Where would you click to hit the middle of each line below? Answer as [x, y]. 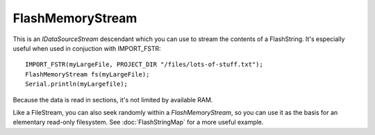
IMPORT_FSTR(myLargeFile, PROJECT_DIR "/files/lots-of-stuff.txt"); [144, 65]
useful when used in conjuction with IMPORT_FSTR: [87, 48]
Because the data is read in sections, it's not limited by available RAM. [113, 100]
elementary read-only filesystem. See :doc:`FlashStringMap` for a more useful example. [138, 122]
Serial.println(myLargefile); [77, 84]
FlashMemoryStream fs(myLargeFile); [87, 74]
